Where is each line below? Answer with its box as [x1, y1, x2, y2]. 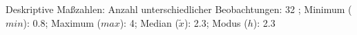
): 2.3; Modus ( [184, 15, 248, 30]
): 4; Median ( [119, 15, 179, 30]
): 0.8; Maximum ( [23, 15, 101, 30]
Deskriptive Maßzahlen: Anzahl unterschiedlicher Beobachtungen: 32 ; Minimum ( [6, 2, 352, 16]
